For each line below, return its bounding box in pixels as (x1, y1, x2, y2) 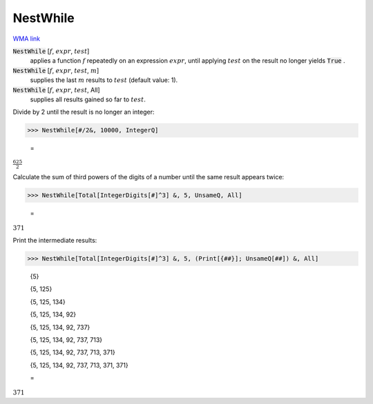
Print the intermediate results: (12, 236, 97, 244)
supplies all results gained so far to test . (30, 95, 146, 103)
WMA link (12, 34, 41, 43)
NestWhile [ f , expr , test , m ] (12, 66, 99, 74)
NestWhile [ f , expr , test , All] (12, 85, 100, 94)
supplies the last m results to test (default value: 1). (30, 76, 178, 84)
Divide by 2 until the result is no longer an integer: (12, 108, 155, 117)
